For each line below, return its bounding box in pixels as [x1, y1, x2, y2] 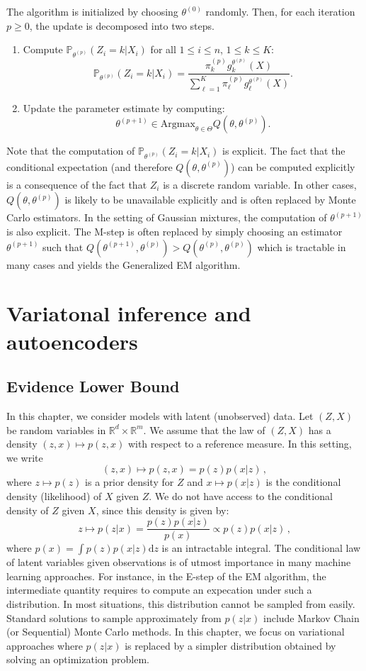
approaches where [6, 638, 83, 653]
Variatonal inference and [6, 299, 251, 328]
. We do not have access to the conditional [149, 488, 333, 503]
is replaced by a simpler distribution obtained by [125, 638, 336, 653]
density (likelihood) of [6, 488, 102, 503]
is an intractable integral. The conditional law [161, 540, 361, 555]
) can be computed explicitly [231, 159, 355, 174]
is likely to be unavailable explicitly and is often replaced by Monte [64, 192, 356, 207]
